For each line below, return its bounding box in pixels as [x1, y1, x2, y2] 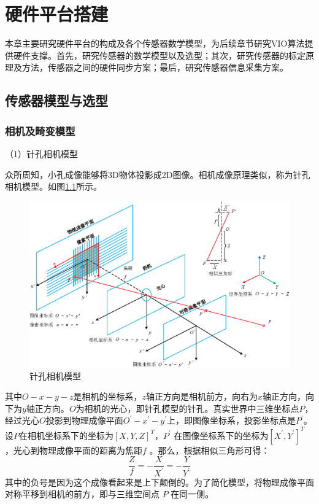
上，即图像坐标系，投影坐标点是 [167, 414, 296, 427]
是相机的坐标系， [73, 390, 142, 403]
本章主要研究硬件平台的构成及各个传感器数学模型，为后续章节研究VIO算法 [5, 37, 305, 50]
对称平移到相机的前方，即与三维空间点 [5, 487, 159, 500]
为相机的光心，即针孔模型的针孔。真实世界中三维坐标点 [75, 401, 299, 414]
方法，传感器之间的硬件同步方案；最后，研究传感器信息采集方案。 [21, 61, 288, 74]
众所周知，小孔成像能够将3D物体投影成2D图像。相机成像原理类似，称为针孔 [5, 168, 310, 180]
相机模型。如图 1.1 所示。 [5, 180, 102, 193]
